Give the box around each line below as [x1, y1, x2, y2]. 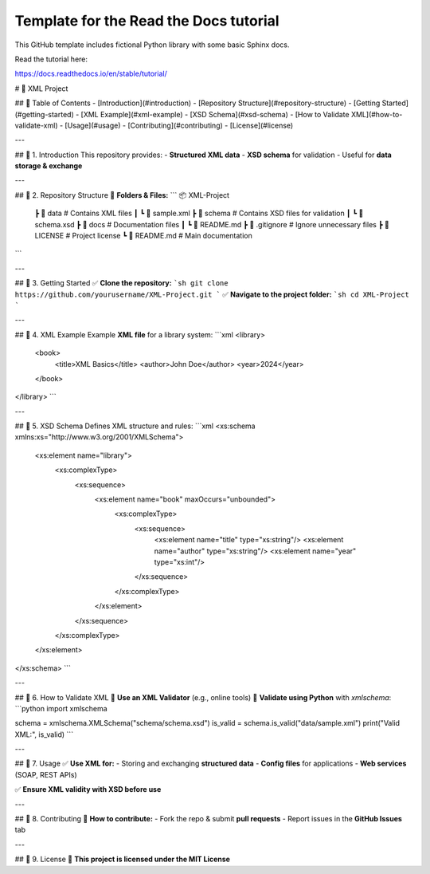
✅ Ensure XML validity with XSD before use [14, 785, 162, 794]
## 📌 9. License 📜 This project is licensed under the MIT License [14, 854, 231, 864]
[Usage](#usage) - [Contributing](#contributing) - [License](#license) [64, 120, 294, 130]
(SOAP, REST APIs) [14, 770, 77, 779]
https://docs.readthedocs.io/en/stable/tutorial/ [14, 69, 167, 79]
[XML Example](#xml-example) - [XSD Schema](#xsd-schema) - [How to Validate [80, 109, 350, 119]
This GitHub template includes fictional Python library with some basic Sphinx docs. [14, 40, 290, 49]
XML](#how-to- [350, 109, 403, 119]
